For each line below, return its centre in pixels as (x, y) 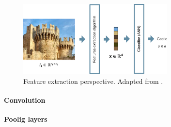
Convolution (25, 100)
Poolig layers (26, 119)
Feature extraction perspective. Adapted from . (93, 81)
